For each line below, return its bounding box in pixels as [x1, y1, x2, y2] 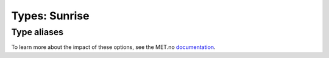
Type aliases [11, 27, 64, 37]
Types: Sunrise [11, 9, 90, 22]
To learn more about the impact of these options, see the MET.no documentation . [11, 43, 216, 51]
